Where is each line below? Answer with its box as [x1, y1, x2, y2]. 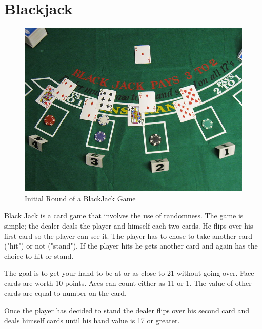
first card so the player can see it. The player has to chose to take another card [4, 230, 252, 241]
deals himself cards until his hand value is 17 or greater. [4, 315, 180, 325]
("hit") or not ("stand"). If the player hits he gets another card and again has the [4, 240, 258, 251]
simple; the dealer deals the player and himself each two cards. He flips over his [4, 220, 253, 231]
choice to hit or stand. [4, 250, 74, 261]
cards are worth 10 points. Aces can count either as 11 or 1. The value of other [4, 277, 252, 288]
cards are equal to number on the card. [4, 287, 127, 298]
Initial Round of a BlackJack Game [25, 193, 136, 203]
